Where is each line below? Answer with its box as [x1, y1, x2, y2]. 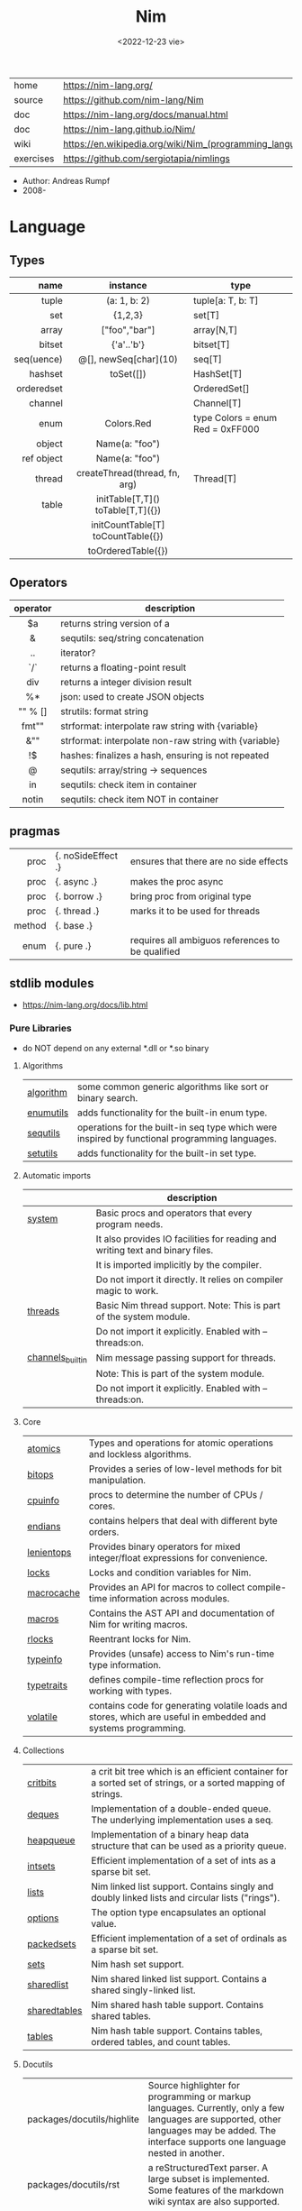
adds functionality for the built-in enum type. [76, 1106, 268, 1119]
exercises [13, 151, 55, 164]
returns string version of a [60, 617, 171, 629]
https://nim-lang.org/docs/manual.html [62, 108, 229, 121]
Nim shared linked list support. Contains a [91, 1972, 267, 1985]
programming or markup [147, 2090, 252, 2103]
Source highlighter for [147, 2078, 241, 2091]
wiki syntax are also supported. [147, 2195, 280, 2207]
